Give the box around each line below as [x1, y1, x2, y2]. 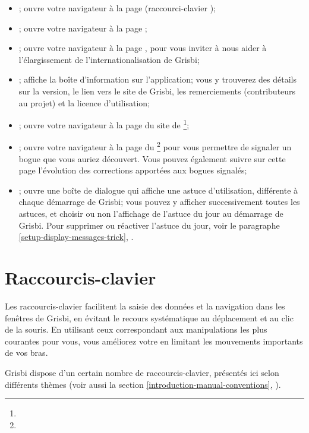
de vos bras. [5, 346, 48, 359]
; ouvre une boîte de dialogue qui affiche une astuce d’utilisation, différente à [18, 184, 298, 196]
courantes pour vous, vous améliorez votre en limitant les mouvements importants [5, 334, 303, 347]
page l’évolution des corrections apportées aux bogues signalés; [18, 164, 247, 176]
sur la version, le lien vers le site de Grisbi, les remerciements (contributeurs [18, 84, 296, 97]
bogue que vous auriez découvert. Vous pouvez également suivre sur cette [18, 152, 286, 165]
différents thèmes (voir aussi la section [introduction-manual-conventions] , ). [5, 378, 281, 390]
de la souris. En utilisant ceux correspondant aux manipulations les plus [5, 323, 267, 336]
